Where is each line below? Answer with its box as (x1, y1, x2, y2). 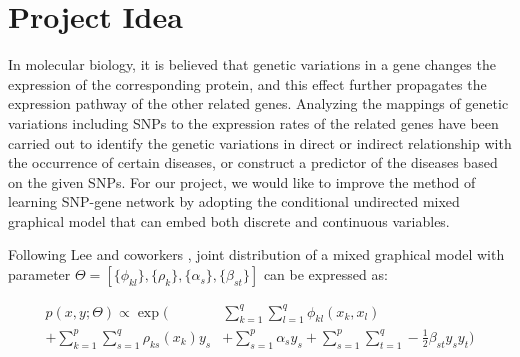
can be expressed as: (263, 264, 388, 285)
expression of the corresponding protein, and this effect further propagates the (8, 73, 487, 94)
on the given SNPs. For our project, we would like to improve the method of (8, 171, 476, 192)
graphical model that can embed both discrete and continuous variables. (8, 210, 450, 231)
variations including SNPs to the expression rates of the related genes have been (8, 112, 499, 133)
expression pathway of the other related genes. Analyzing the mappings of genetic (8, 93, 509, 114)
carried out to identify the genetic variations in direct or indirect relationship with (8, 132, 512, 153)
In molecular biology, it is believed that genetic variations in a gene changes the (8, 54, 496, 75)
